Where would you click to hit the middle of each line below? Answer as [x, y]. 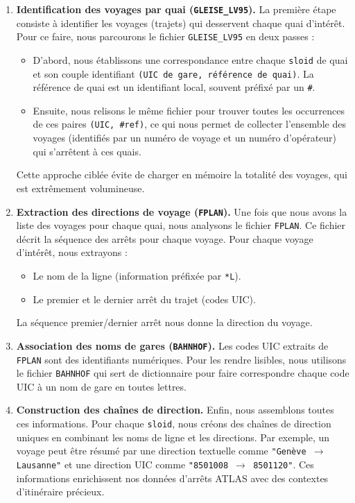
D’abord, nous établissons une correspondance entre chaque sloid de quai [190, 59]
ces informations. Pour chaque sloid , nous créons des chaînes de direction [174, 423]
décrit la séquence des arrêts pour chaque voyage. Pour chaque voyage [165, 238]
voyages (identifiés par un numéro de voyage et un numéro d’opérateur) [185, 138]
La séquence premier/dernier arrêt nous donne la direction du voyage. [164, 322]
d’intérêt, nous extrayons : [72, 252]
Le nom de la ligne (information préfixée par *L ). [137, 275]
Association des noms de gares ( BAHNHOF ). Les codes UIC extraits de [172, 345]
